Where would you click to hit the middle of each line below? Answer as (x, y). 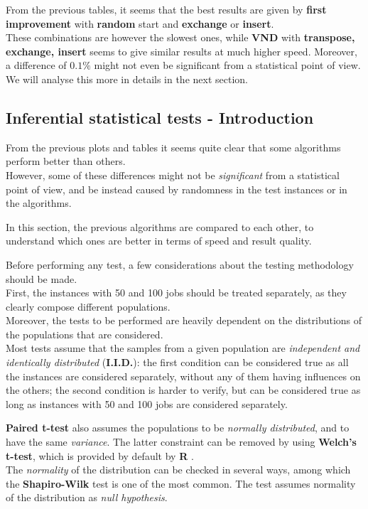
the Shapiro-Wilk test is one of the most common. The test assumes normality (181, 483)
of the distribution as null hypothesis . (87, 497)
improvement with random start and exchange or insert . (140, 23)
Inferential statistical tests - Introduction (160, 117)
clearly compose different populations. (88, 306)
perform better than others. (66, 161)
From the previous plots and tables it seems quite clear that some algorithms (173, 147)
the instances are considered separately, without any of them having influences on (183, 376)
